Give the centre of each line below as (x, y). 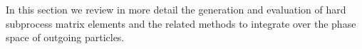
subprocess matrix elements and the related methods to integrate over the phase (181, 23)
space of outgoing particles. (65, 37)
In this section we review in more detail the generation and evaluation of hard (176, 9)
